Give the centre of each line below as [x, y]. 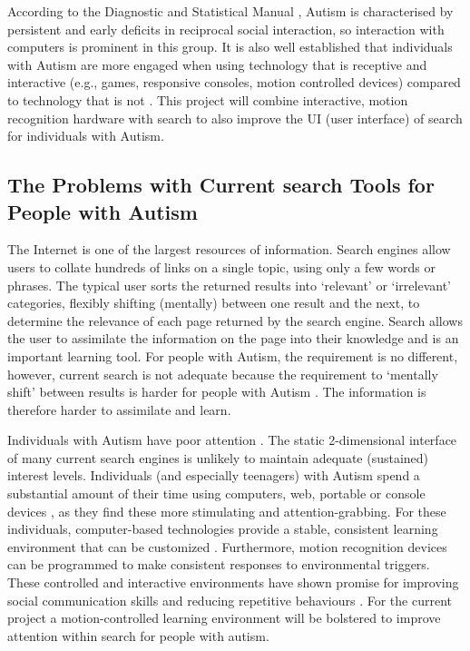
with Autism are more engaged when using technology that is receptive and [217, 64]
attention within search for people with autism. [138, 635]
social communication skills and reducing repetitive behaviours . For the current [230, 600]
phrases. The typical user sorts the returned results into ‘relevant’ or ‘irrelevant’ [229, 285]
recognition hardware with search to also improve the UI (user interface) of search [235, 118]
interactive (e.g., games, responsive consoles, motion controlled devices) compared [234, 82]
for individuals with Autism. [86, 136]
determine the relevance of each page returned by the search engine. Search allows [235, 320]
